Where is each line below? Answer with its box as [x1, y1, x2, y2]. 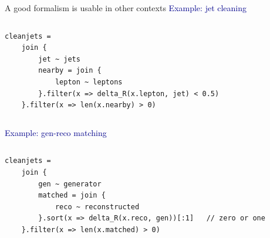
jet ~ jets [38, 55, 80, 63]
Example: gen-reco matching [5, 126, 107, 138]
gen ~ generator [38, 179, 102, 188]
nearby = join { [38, 66, 102, 75]
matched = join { [38, 191, 106, 200]
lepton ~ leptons [55, 77, 123, 86]
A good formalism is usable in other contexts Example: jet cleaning [5, 2, 247, 13]
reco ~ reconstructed [55, 202, 140, 211]
